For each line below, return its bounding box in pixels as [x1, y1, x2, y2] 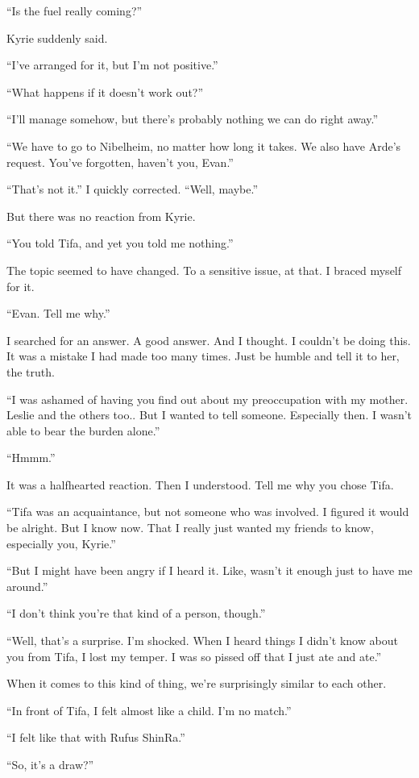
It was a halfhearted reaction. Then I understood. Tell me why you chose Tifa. [6, 476, 394, 493]
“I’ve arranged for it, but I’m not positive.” [6, 56, 218, 73]
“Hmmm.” [6, 449, 56, 466]
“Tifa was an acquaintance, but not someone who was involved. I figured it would [6, 503, 409, 520]
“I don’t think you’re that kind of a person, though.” [6, 605, 266, 622]
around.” [6, 577, 48, 594]
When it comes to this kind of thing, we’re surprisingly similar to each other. [6, 675, 387, 692]
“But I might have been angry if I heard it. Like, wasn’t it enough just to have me [6, 562, 413, 579]
